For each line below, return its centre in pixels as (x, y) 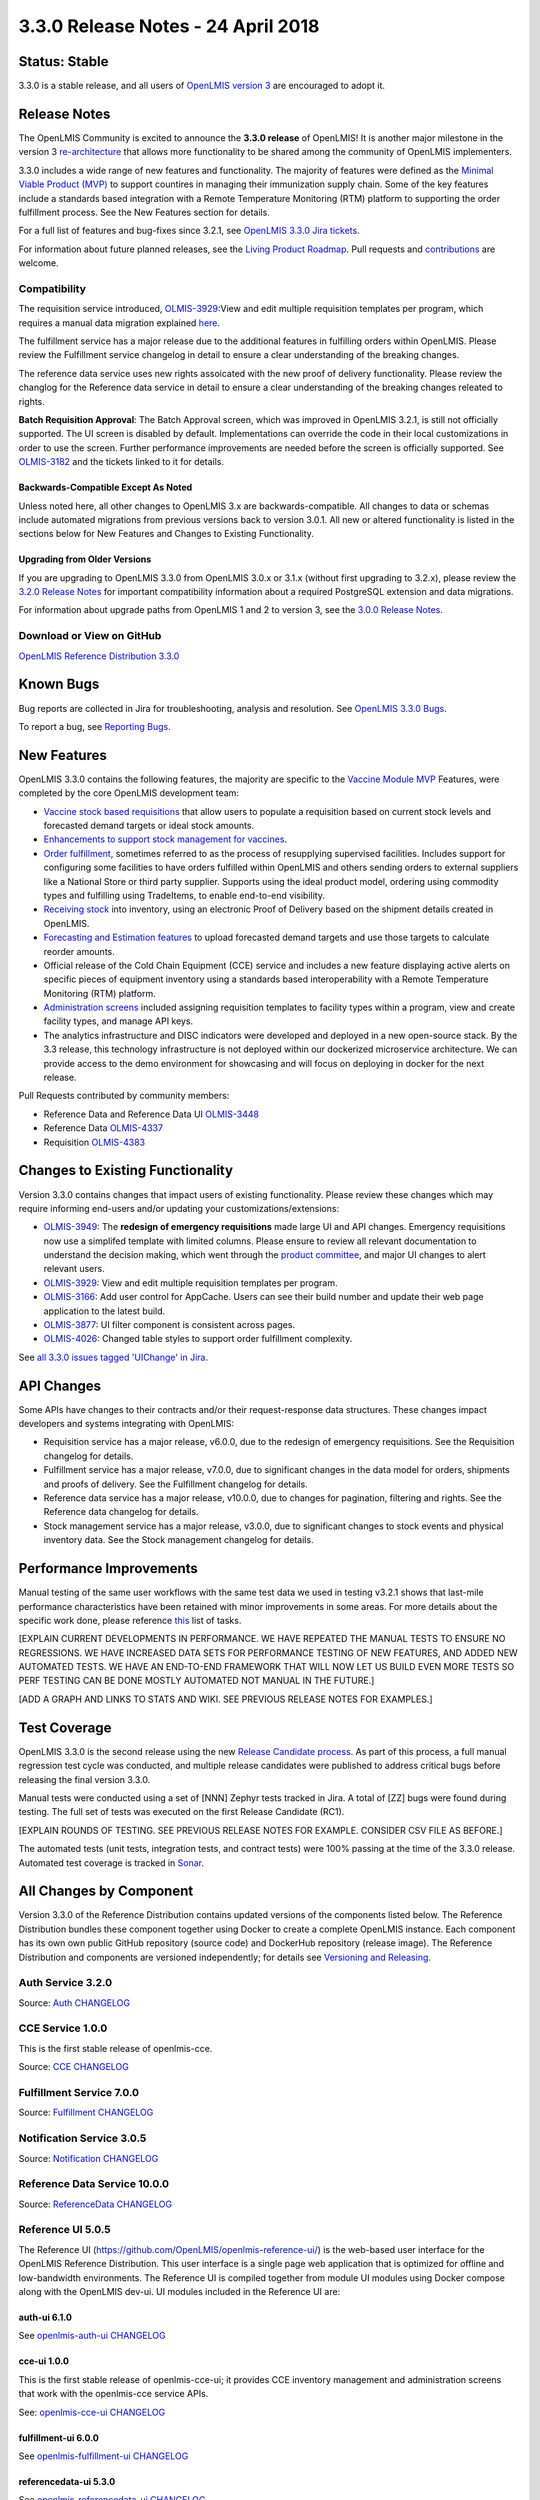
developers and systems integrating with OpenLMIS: (126, 1424)
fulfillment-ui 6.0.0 (58, 2437)
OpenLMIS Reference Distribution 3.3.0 (99, 656)
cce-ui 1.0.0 (44, 2361)
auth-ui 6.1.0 (45, 2317)
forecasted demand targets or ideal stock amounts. (149, 825)
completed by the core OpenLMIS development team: (129, 793)
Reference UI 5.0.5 (64, 2230)
